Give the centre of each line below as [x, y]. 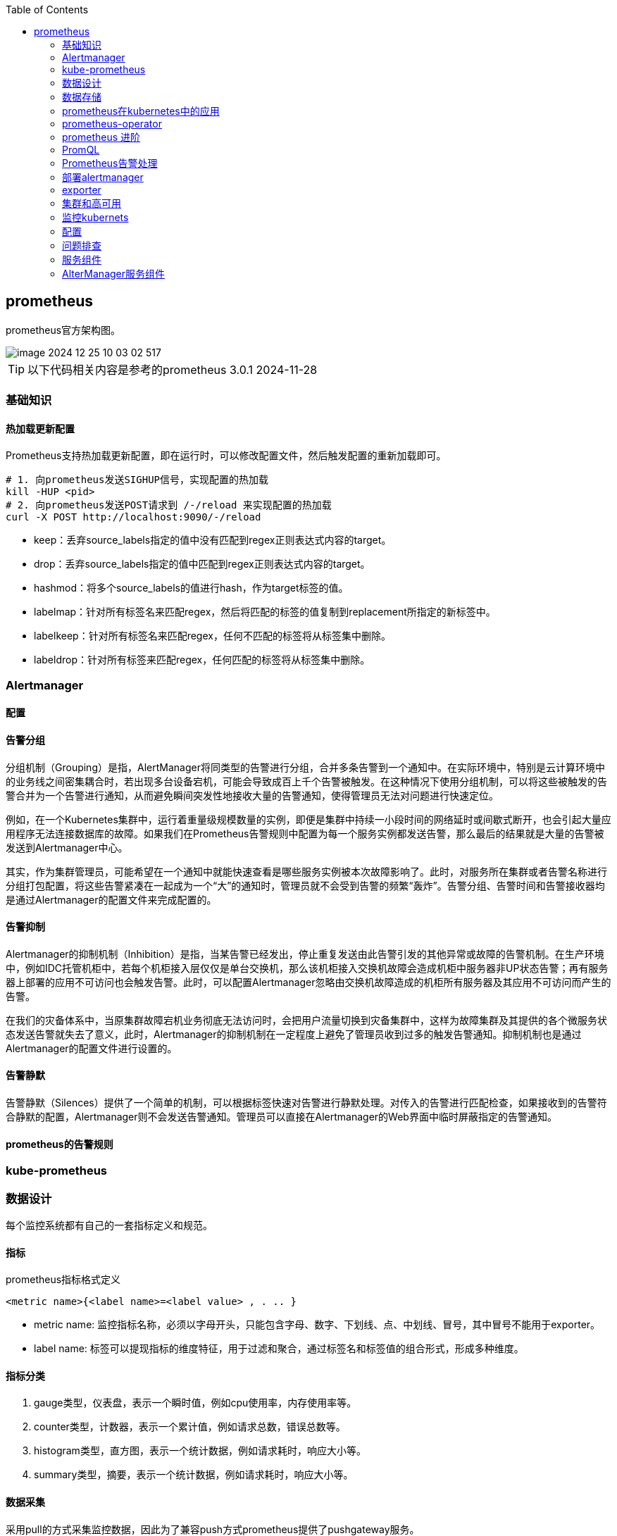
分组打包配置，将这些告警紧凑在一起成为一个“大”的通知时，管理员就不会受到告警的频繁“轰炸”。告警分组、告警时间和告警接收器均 [305, 885]
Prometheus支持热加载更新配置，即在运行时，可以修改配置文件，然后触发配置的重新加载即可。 [226, 456]
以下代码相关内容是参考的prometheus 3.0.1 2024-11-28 [173, 369]
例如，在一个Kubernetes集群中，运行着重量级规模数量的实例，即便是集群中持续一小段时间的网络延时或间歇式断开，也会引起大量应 [308, 819]
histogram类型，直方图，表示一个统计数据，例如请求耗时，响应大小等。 [200, 1451]
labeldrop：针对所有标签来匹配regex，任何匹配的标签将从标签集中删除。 [202, 660]
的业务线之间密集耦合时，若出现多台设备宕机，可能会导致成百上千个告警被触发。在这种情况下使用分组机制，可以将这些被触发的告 [306, 781]
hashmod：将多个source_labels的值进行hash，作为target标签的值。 [191, 588]
